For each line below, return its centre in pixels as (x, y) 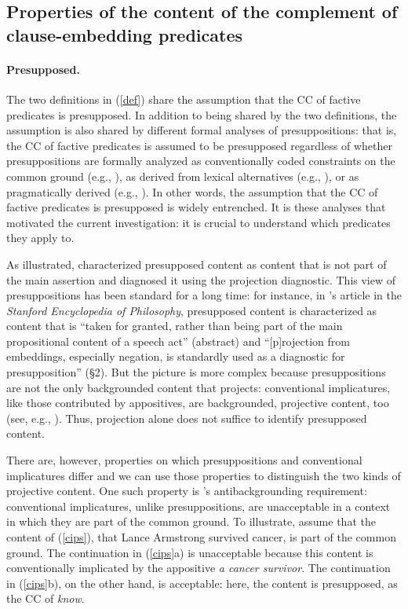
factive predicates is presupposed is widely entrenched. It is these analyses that (196, 207)
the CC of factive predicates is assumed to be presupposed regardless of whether (199, 145)
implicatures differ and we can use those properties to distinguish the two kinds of (204, 475)
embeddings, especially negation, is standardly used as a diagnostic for (176, 356)
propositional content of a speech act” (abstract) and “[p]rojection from (178, 341)
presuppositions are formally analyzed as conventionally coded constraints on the (201, 161)
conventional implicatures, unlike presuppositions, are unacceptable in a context (199, 506)
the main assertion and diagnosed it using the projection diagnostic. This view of (201, 279)
